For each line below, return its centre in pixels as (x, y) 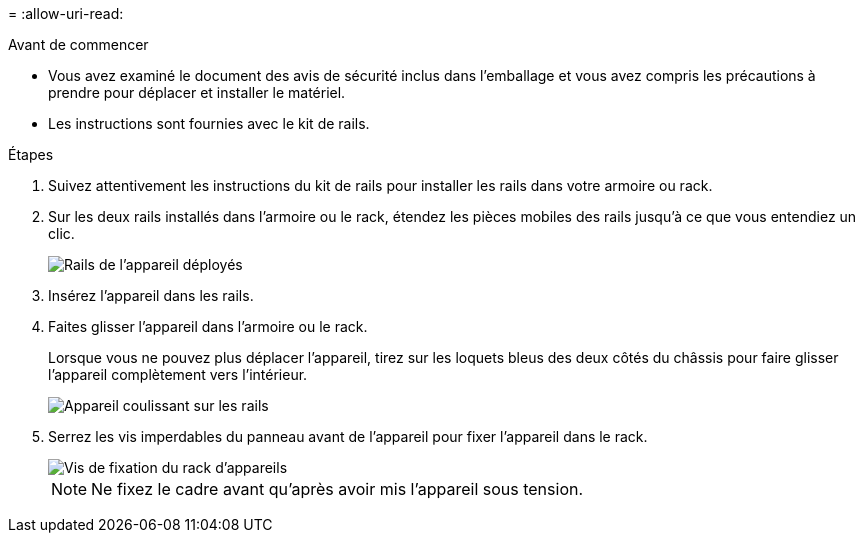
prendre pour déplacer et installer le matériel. (197, 92)
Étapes (31, 154)
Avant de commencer (78, 44)
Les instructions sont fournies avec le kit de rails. (209, 123)
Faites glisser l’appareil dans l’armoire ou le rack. (208, 326)
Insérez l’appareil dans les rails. (151, 295)
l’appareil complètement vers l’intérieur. (178, 374)
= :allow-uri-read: (66, 13)
